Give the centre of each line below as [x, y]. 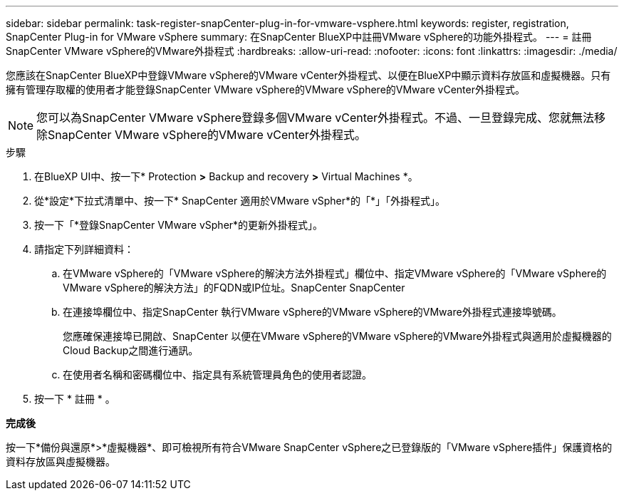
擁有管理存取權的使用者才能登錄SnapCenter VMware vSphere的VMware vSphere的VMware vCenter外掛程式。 [265, 89]
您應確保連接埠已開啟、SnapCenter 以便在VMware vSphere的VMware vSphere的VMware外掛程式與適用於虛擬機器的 [337, 336]
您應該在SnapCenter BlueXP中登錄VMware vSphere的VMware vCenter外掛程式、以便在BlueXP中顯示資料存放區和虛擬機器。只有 [308, 75]
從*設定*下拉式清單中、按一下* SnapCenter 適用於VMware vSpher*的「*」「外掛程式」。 [240, 201]
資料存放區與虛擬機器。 [61, 461]
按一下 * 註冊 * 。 [75, 399]
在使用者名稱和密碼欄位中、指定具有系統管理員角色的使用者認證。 [217, 374]
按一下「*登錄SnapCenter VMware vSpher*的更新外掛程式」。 [179, 225]
